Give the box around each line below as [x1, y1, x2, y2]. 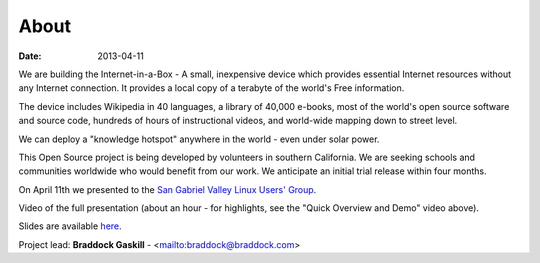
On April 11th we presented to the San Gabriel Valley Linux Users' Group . [18, 183, 317, 195]
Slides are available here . [18, 220, 122, 232]
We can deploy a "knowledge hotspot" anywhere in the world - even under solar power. [18, 133, 380, 145]
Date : [18, 50, 42, 62]
